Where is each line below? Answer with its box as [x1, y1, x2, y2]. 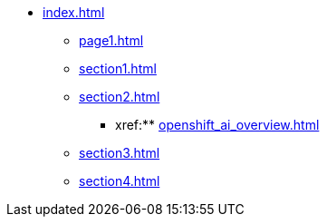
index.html [43, 5, 105, 20]
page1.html [79, 33, 144, 48]
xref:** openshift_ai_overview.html [115, 117, 320, 132]
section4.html [79, 173, 160, 189]
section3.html [79, 145, 160, 161]
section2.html [79, 89, 160, 104]
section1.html [79, 61, 157, 76]
